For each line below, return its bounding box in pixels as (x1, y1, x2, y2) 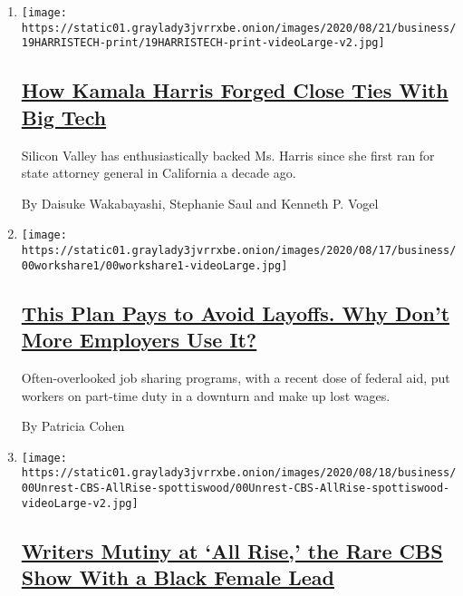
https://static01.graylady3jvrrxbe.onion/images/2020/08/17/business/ (21, 244, 457, 257)
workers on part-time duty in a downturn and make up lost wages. (21, 386, 391, 405)
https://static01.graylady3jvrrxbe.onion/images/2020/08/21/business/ (21, 21, 457, 34)
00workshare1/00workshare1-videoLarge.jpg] (21, 259, 288, 272)
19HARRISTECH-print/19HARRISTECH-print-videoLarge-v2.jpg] (21, 36, 385, 50)
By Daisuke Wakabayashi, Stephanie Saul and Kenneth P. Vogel (21, 193, 379, 212)
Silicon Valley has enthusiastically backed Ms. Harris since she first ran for (21, 145, 435, 164)
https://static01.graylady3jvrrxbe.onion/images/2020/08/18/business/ (21, 466, 457, 480)
